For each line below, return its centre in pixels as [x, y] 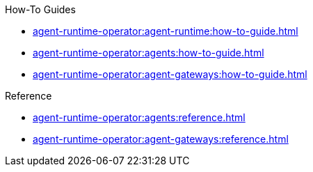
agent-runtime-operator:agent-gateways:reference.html [161, 139]
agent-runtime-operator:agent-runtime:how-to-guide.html [166, 31]
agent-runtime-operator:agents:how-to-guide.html [149, 53]
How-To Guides [40, 9]
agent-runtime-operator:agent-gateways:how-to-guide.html [170, 74]
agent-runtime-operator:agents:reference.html [139, 117]
